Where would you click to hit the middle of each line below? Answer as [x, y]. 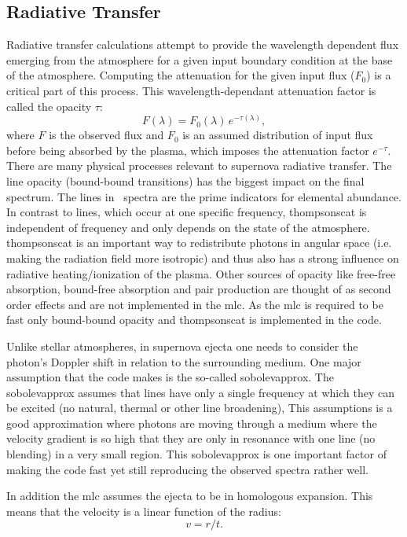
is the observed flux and [106, 135]
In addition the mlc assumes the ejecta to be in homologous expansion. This [190, 496]
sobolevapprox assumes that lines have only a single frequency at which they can [201, 392]
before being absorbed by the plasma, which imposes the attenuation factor [188, 150]
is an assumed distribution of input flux [278, 135]
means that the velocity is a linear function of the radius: [144, 511]
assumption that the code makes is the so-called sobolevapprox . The [170, 377]
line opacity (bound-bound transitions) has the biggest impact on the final [185, 180]
